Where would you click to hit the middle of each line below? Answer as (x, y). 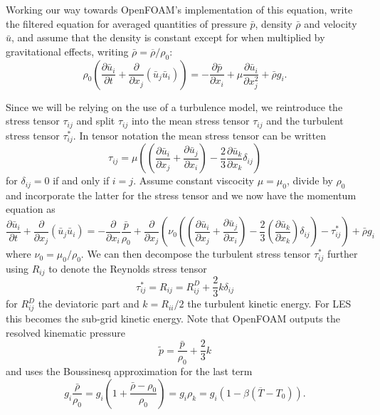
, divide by (310, 180)
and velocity (331, 23)
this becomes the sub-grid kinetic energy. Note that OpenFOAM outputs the (173, 319)
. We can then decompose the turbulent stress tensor (196, 254)
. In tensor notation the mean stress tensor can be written (200, 135)
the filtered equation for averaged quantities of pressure (126, 23)
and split (96, 121)
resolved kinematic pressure (65, 332)
